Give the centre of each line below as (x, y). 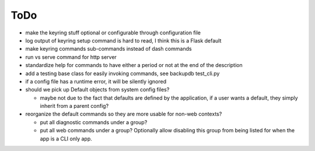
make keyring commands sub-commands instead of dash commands (108, 49)
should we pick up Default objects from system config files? (97, 90)
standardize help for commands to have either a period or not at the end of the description (134, 65)
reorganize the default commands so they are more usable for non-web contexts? (124, 114)
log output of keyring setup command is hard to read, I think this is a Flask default (123, 40)
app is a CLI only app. (66, 138)
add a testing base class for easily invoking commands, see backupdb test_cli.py (123, 73)
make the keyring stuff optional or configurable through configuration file (113, 33)
